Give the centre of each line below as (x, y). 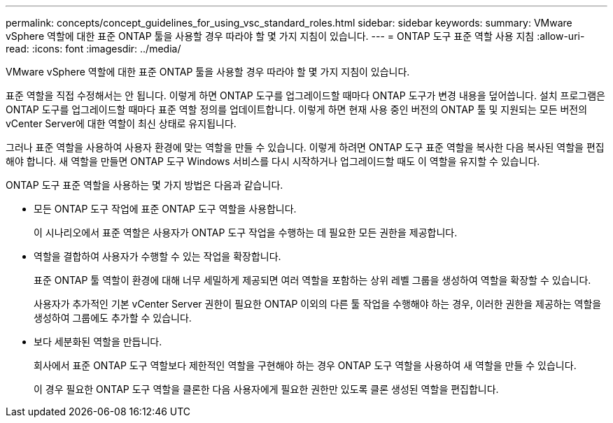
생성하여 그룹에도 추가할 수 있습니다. (113, 318)
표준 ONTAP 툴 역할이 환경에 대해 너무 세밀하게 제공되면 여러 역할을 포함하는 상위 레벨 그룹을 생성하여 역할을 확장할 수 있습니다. (312, 280)
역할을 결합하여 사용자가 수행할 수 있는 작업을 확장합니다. (157, 256)
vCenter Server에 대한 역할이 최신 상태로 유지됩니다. (121, 123)
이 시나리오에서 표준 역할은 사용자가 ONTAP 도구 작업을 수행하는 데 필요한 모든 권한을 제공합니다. (246, 232)
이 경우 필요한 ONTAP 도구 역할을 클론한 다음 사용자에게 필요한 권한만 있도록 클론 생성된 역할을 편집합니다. (266, 389)
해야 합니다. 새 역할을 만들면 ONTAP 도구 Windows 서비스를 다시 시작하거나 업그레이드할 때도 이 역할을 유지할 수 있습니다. (273, 161)
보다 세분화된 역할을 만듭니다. (98, 342)
